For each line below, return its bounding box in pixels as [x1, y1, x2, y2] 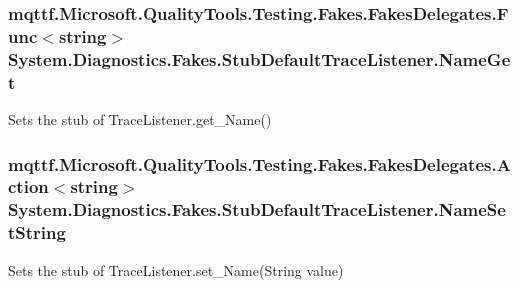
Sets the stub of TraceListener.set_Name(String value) [8, 259, 344, 280]
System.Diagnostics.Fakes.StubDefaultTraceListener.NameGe [8, 46, 511, 71]
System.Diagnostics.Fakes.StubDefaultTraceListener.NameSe [8, 197, 506, 222]
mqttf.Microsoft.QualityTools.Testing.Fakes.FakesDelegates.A [8, 151, 511, 176]
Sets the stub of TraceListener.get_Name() [8, 108, 272, 129]
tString [8, 220, 66, 245]
